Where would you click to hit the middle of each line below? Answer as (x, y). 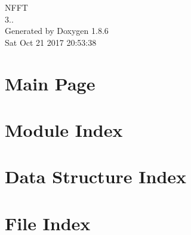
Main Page (50, 83)
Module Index (64, 129)
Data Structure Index (96, 176)
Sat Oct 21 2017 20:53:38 (51, 42)
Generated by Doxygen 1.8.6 (57, 31)
